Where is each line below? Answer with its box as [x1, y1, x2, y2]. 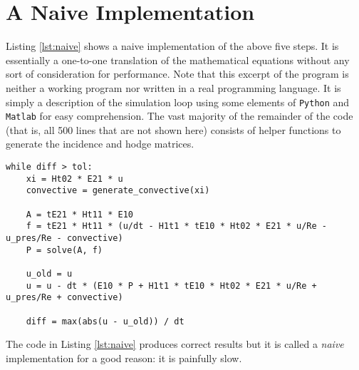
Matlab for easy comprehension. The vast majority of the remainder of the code [6, 108, 353, 123]
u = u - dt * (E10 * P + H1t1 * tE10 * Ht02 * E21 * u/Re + [26, 280, 317, 291]
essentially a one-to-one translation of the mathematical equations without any [6, 52, 350, 67]
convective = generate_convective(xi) [26, 185, 210, 196]
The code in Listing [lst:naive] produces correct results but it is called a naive [6, 336, 344, 351]
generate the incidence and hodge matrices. [6, 136, 194, 151]
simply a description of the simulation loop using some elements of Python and [6, 94, 350, 109]
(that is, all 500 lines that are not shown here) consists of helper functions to [6, 122, 341, 137]
